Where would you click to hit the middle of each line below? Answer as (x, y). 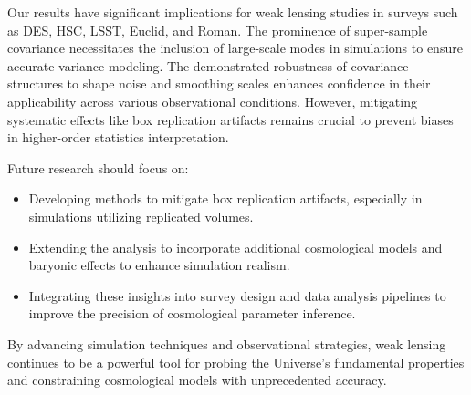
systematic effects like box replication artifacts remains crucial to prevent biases (230, 119)
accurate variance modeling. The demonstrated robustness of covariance (208, 65)
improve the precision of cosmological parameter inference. (192, 313)
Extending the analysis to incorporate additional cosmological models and (235, 247)
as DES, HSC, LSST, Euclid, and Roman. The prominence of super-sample (218, 30)
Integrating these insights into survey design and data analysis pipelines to (237, 295)
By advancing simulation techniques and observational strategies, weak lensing (227, 343)
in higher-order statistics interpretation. (118, 137)
